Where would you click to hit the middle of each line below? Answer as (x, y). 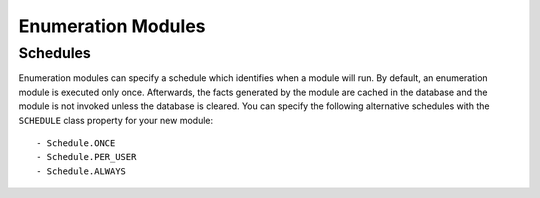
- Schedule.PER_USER (86, 157)
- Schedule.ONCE (76, 143)
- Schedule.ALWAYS (81, 171)
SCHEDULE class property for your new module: (116, 120)
